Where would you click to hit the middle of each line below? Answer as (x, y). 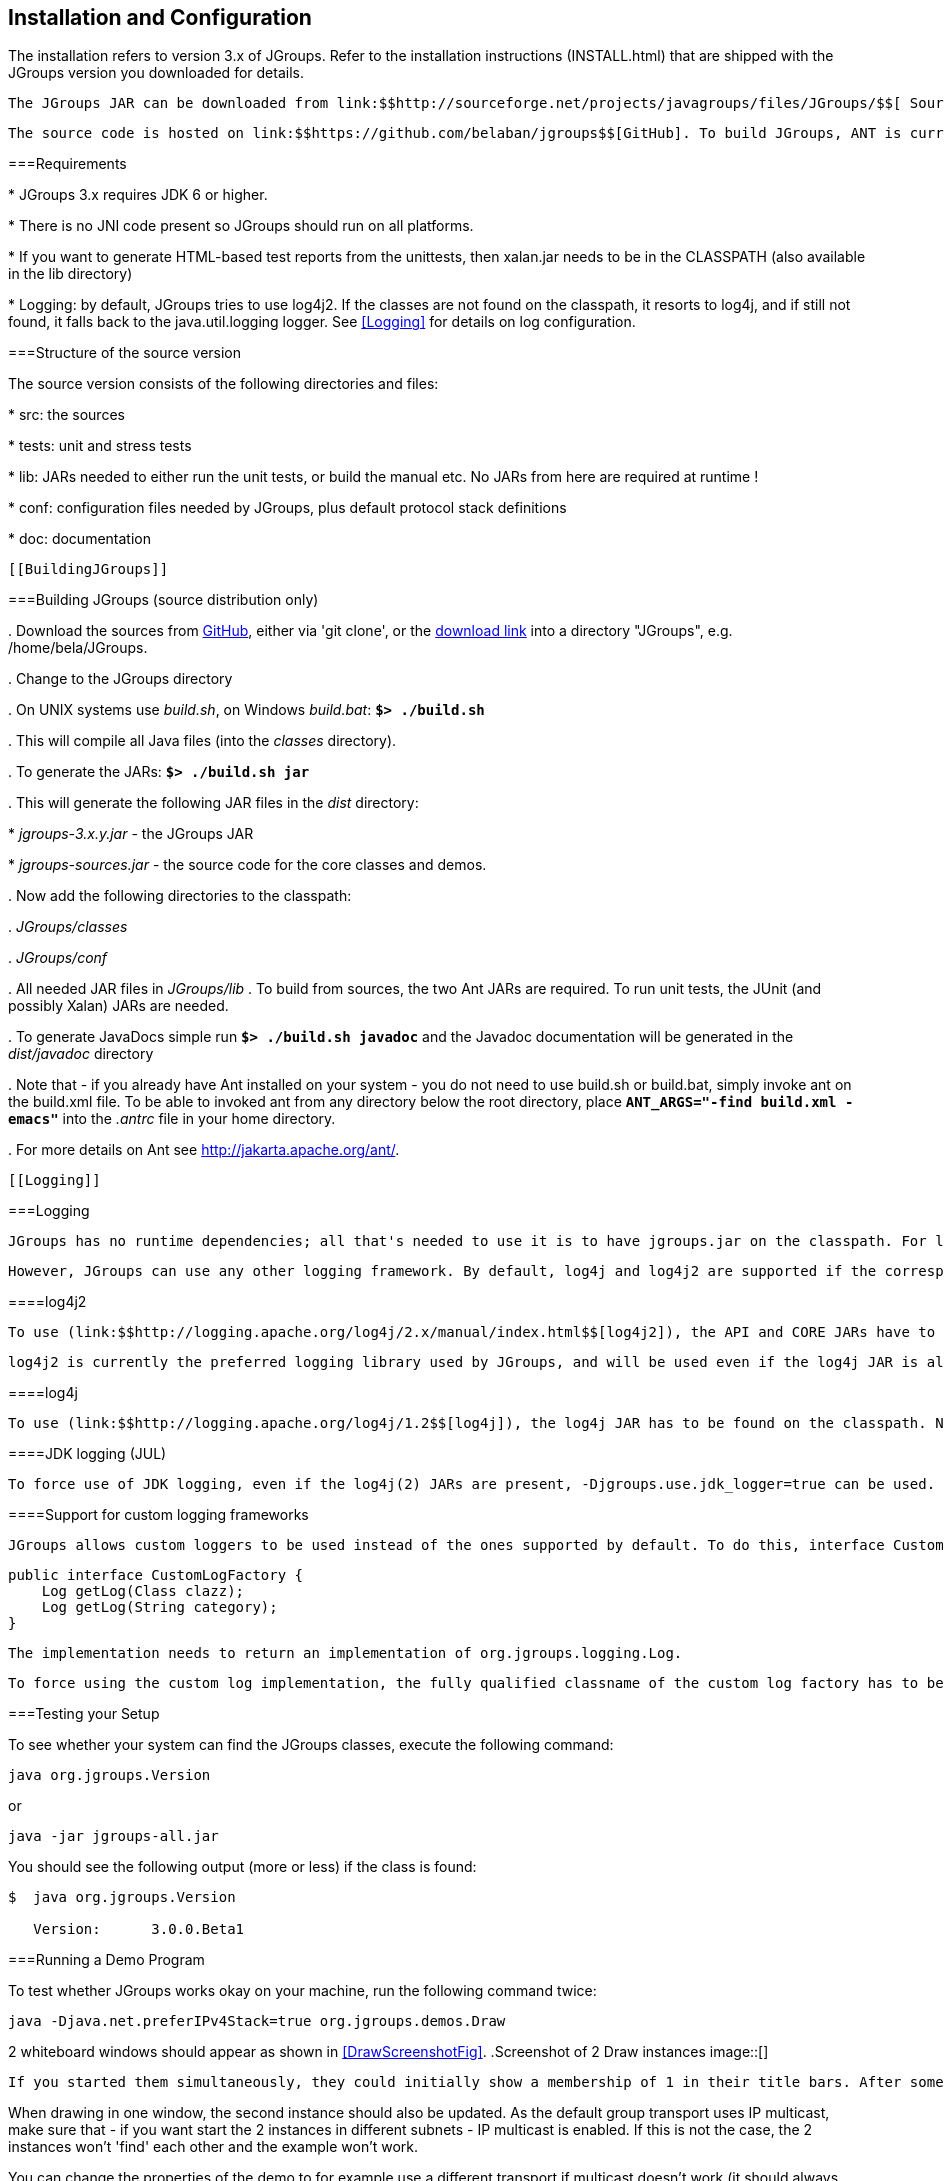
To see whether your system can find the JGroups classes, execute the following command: (311, 1745)
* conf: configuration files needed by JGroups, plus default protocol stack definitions (287, 508)
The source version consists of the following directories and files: (223, 384)
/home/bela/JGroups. (78, 648)
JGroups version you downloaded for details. (156, 73)
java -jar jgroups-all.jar (113, 1836)
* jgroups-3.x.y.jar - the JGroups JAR (131, 834)
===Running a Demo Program (106, 1960)
